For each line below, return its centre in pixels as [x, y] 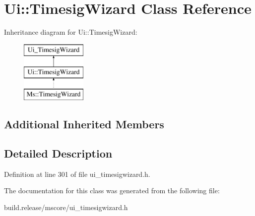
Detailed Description [58, 153]
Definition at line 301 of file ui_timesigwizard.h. [77, 174]
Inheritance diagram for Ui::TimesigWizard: [71, 32]
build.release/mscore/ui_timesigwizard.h [66, 207]
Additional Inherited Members [84, 124]
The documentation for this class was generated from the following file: [112, 190]
